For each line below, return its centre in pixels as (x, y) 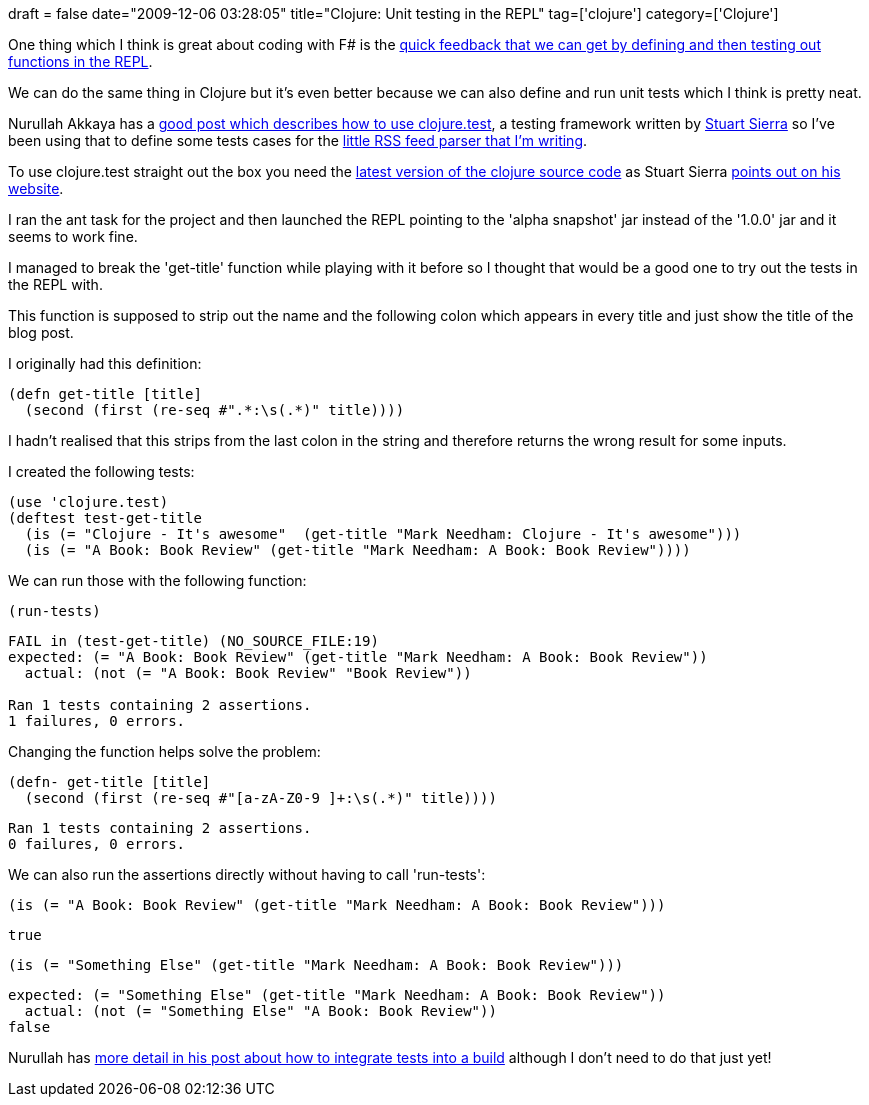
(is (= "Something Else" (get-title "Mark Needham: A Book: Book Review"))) (316, 965)
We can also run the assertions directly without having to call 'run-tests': (247, 874)
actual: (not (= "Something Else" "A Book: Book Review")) (260, 1011)
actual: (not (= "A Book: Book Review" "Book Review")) (248, 673)
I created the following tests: (101, 471)
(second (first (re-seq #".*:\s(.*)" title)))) (214, 410)
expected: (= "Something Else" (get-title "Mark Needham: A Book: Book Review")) (337, 995)
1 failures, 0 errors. (97, 721)
